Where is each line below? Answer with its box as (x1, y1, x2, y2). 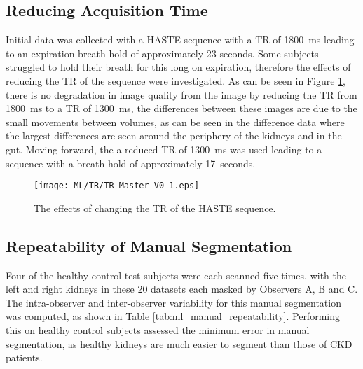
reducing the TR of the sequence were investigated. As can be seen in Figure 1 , (6, 73, 345, 88)
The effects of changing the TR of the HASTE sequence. (34, 200, 276, 215)
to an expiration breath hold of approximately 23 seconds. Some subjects (6, 46, 319, 60)
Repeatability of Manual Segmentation (6, 235, 292, 256)
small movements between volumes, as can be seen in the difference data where (6, 114, 345, 129)
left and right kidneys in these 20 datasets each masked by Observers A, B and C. (6, 281, 358, 296)
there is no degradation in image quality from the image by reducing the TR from (6, 87, 357, 102)
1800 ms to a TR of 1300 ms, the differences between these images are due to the (6, 101, 357, 116)
